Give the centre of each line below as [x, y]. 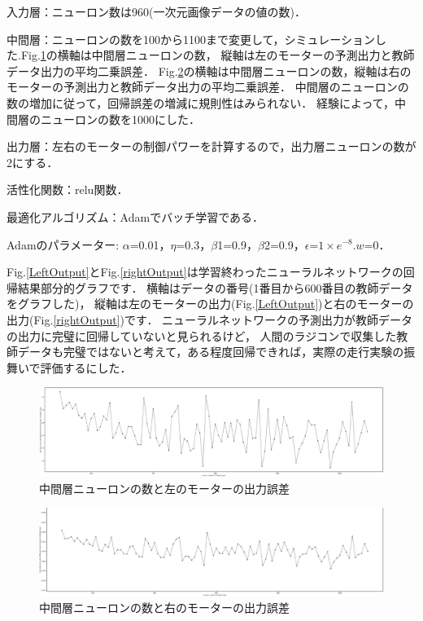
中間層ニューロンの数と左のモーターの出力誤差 [164, 488]
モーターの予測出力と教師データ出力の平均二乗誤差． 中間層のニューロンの [208, 87]
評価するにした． [86, 367]
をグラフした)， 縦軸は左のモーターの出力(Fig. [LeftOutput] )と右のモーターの [210, 304]
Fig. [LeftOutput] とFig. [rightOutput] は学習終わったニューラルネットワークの [205, 272]
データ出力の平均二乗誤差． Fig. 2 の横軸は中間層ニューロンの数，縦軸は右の [209, 70]
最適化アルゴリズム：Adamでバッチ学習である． [135, 216]
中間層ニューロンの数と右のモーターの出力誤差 [164, 608]
